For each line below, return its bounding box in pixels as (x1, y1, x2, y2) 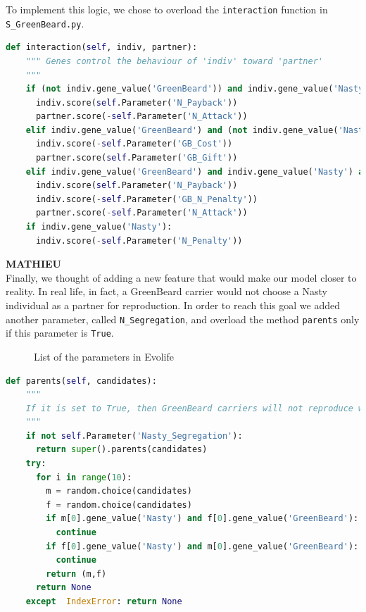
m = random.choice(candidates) (46, 486, 192, 497)
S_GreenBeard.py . (6, 15, 84, 30)
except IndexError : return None (25, 597, 182, 606)
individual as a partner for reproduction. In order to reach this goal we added (6, 298, 340, 312)
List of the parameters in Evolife (34, 349, 174, 363)
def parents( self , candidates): (6, 375, 157, 386)
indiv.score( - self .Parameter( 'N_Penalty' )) (35, 235, 243, 246)
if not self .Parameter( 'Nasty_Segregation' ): (25, 430, 243, 441)
